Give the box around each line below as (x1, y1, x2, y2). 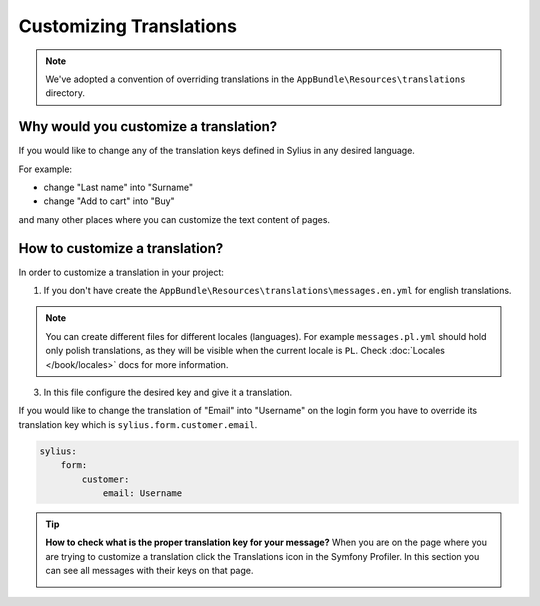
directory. (45, 87, 85, 99)
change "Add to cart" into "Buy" (43, 195, 175, 207)
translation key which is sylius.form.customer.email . (18, 418, 258, 430)
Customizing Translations (18, 15, 237, 37)
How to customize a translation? (18, 240, 224, 257)
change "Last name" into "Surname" (43, 181, 194, 194)
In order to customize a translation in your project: (18, 266, 225, 278)
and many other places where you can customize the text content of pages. (18, 213, 330, 225)
